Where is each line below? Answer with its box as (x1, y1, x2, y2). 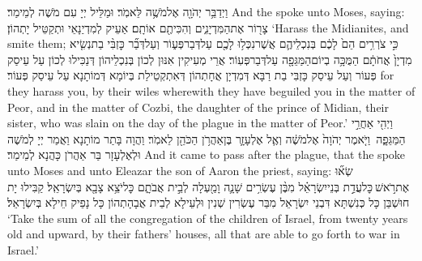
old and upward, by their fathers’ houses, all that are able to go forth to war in (7, 225, 400, 242)
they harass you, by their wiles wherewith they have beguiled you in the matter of (7, 82, 416, 99)
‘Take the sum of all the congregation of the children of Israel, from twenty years (7, 209, 408, 226)
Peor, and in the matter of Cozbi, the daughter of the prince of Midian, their (7, 98, 389, 115)
